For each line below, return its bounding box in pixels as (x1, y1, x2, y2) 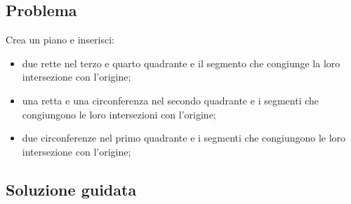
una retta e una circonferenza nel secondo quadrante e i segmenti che (22, 93, 319, 107)
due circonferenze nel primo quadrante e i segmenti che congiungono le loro (22, 130, 346, 145)
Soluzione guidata (6, 178, 137, 200)
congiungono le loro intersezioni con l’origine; (22, 107, 216, 121)
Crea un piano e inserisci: (6, 32, 115, 47)
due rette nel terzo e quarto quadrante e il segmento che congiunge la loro (22, 55, 340, 70)
